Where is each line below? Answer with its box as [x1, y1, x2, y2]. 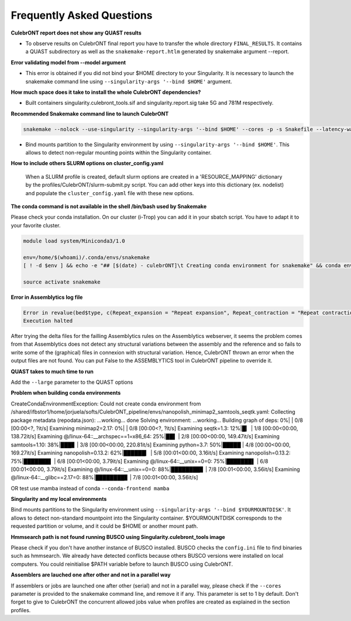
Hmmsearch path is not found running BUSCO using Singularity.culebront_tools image [11, 533, 225, 540]
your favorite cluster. [11, 221, 61, 228]
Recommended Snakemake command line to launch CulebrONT [11, 110, 169, 117]
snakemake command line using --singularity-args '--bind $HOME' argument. [25, 78, 232, 85]
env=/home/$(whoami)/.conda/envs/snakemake [23, 254, 150, 261]
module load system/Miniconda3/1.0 [23, 237, 125, 244]
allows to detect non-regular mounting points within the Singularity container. [25, 149, 212, 156]
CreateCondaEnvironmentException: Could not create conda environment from [11, 400, 201, 407]
